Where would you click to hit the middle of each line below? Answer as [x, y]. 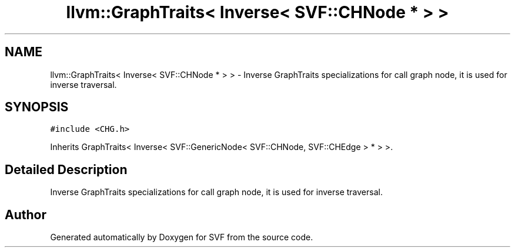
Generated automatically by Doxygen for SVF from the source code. [182, 237]
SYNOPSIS [37, 107]
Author [26, 214]
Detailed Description [66, 169]
